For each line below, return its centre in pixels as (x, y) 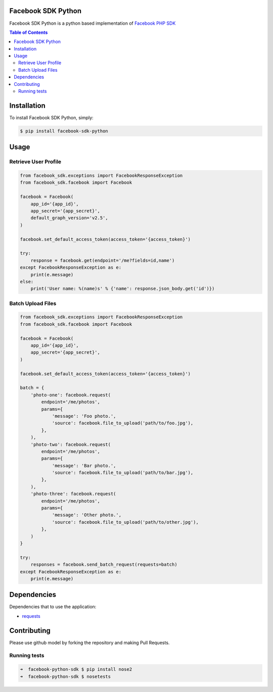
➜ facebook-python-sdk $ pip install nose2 (76, 670)
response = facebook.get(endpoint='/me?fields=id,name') (103, 260)
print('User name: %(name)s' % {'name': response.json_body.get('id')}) (123, 289)
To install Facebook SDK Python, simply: (51, 117)
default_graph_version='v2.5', (69, 218)
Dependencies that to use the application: (53, 607)
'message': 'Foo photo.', (84, 416)
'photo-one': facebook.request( (71, 395)
